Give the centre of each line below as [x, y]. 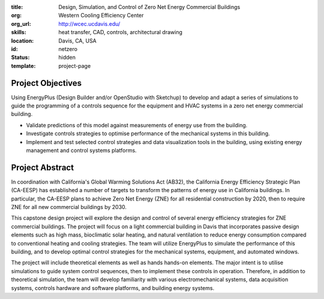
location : [22, 41]
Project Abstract [43, 167]
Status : [20, 58]
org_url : [21, 23]
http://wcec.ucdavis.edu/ [89, 23]
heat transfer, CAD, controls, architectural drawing [121, 32]
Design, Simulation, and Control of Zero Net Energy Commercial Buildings [149, 7]
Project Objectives [46, 83]
